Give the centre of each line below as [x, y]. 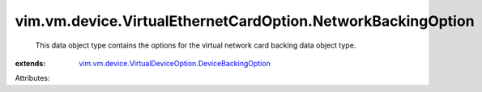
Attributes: [32, 78]
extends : [30, 63]
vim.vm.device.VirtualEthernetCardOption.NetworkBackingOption [245, 21]
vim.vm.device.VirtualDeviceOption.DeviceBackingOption [175, 63]
